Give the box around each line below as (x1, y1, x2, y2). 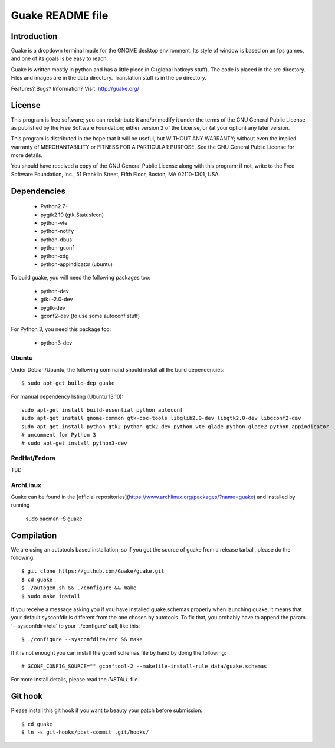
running (11, 501, 30, 508)
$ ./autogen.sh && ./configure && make (21, 585, 137, 591)
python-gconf (40, 244, 74, 251)
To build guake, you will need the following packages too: (11, 274, 150, 281)
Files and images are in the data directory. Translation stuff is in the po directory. (11, 74, 206, 81)
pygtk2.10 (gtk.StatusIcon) (40, 211, 104, 218)
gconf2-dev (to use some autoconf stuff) (40, 312, 140, 319)
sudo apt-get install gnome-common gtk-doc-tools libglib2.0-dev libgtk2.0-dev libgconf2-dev (21, 415, 301, 422)
